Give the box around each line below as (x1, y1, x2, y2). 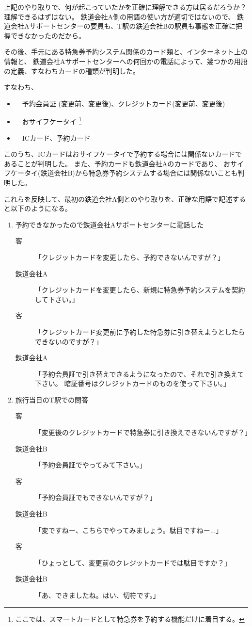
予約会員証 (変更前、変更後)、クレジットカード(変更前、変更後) (22, 98, 225, 108)
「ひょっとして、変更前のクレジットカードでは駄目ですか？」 (34, 557, 231, 567)
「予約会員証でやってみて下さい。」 (34, 460, 147, 470)
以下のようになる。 (10, 203, 72, 213)
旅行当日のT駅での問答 (15, 394, 88, 404)
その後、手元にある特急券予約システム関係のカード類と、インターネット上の (4, 47, 248, 57)
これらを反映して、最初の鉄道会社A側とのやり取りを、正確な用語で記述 (4, 193, 233, 204)
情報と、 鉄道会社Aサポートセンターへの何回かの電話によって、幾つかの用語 (4, 56, 248, 66)
